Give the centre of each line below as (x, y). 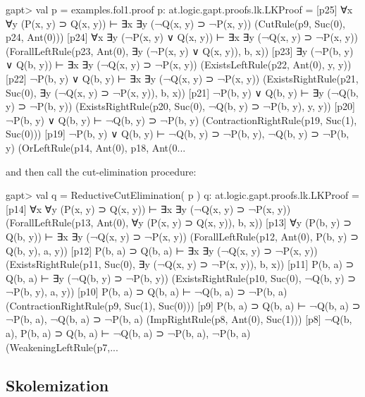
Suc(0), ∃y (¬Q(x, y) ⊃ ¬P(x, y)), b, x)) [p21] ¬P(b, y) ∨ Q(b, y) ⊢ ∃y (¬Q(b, (182, 92)
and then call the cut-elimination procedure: (101, 171)
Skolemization (57, 385)
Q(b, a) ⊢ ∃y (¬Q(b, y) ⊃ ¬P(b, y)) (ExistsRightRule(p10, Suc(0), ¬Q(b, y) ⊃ (181, 277)
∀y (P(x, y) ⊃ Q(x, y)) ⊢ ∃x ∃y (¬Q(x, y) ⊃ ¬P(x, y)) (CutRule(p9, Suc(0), (175, 23)
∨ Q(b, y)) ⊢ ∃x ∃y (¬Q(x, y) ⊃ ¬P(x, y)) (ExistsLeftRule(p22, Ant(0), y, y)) (179, 65)
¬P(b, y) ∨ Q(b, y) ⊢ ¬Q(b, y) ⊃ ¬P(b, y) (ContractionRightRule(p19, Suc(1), (181, 120)
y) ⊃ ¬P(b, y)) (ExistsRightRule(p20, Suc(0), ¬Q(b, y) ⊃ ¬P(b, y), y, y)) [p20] (181, 106)
